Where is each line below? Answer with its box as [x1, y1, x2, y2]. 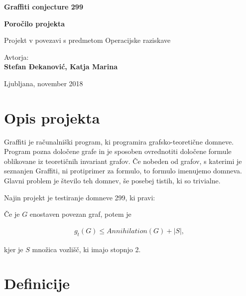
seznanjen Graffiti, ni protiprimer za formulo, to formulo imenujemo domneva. [4, 165, 242, 176]
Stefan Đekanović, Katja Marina [4, 61, 118, 72]
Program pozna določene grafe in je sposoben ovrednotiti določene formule [4, 146, 232, 156]
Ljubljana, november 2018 [4, 78, 83, 88]
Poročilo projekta [4, 18, 65, 28]
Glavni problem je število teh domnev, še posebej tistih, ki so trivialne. [4, 175, 221, 186]
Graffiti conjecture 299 [4, 1, 83, 11]
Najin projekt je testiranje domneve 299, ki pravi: [4, 192, 155, 202]
